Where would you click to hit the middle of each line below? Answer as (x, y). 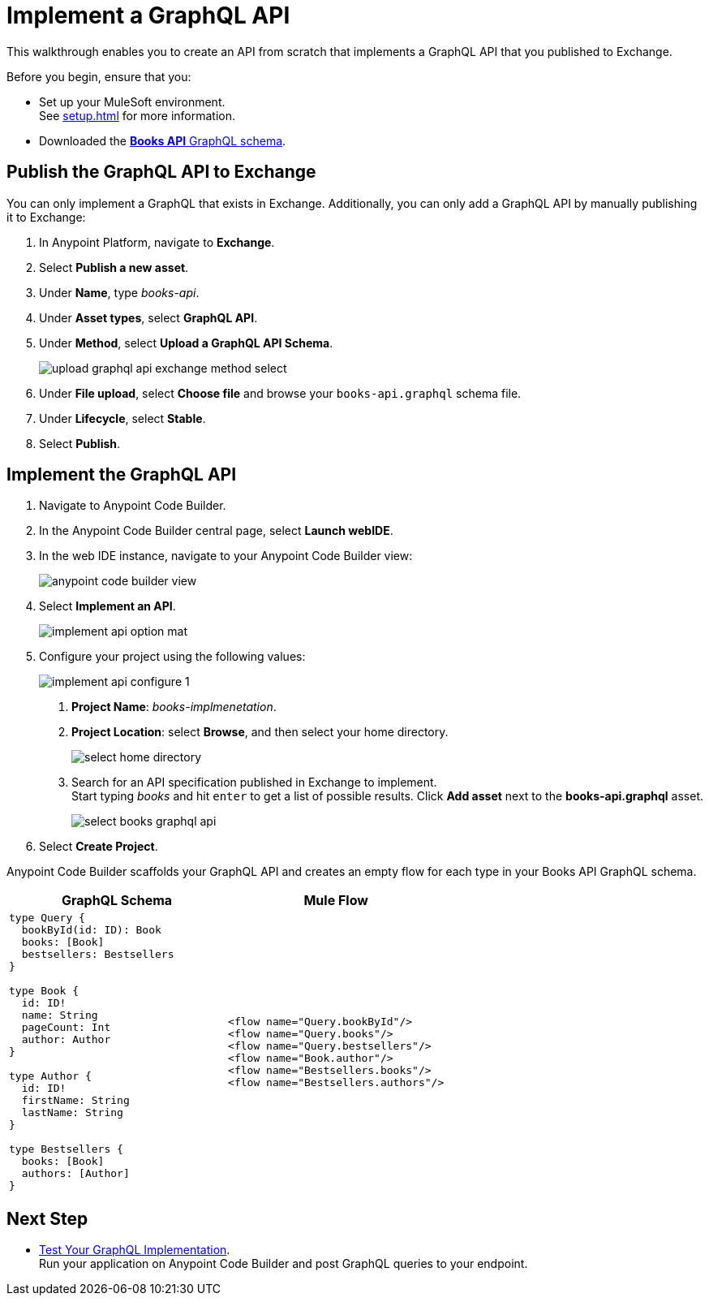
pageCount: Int (66, 1028)
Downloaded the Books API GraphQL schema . (163, 140)
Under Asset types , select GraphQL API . (148, 317)
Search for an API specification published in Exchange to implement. (254, 782)
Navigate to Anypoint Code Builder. (133, 506)
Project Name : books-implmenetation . (174, 707)
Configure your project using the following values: (172, 657)
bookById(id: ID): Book (91, 930)
